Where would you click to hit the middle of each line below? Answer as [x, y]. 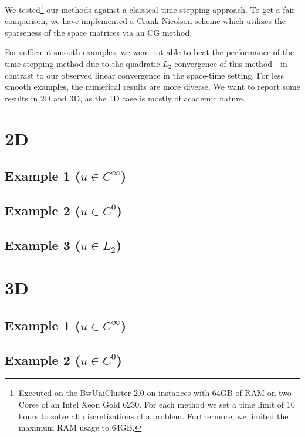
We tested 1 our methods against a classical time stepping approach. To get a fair [150, 9]
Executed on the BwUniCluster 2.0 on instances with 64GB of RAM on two [155, 393]
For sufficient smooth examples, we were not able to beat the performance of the [150, 52]
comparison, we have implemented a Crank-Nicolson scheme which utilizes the [145, 21]
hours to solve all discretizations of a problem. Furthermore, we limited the [153, 416]
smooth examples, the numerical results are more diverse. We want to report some [152, 87]
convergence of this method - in [231, 64]
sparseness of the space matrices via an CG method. [99, 32]
